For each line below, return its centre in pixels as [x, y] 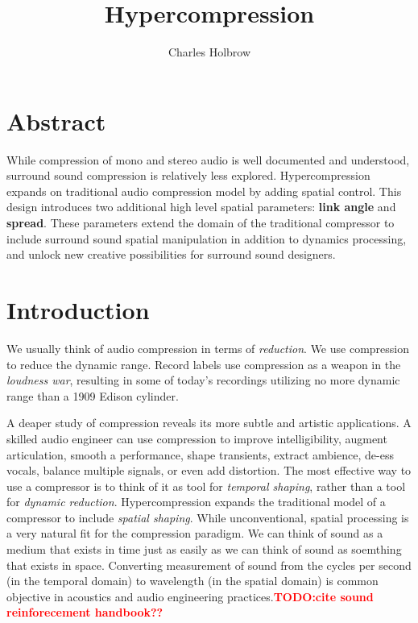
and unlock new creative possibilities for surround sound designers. [171, 254]
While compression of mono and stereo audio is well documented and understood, [208, 159]
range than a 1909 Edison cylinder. [93, 395]
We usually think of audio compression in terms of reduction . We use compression [208, 348]
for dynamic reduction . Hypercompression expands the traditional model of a [196, 502]
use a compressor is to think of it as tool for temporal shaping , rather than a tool [206, 486]
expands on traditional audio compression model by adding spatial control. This [204, 191]
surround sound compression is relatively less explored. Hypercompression [188, 175]
